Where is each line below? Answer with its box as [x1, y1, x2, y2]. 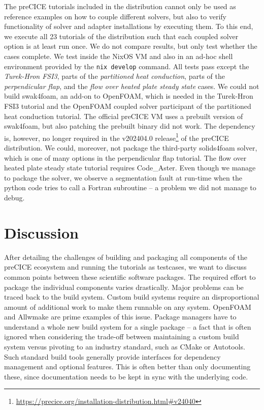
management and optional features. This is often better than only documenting [4, 361, 251, 372]
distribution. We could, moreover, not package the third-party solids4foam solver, [4, 142, 257, 153]
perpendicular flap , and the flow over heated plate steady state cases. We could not [4, 80, 259, 91]
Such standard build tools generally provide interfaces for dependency [4, 351, 221, 362]
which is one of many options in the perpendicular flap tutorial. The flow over [4, 152, 247, 163]
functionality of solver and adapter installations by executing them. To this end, [4, 21, 253, 32]
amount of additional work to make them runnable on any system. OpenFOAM [4, 301, 251, 312]
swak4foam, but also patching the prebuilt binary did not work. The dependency [4, 121, 255, 131]
